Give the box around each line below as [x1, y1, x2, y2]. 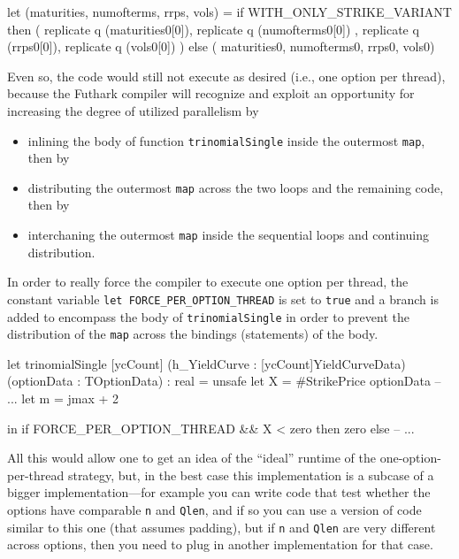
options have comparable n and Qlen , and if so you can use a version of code [7, 501, 422, 519]
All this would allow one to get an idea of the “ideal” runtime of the [7, 448, 376, 467]
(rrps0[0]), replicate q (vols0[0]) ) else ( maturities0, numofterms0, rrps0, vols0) [7, 37, 435, 56]
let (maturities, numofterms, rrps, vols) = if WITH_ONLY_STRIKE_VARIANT [7, 3, 452, 20]
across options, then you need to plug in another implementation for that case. [7, 535, 433, 554]
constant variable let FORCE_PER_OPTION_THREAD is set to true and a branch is [7, 289, 439, 308]
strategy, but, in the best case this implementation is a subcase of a [67, 465, 434, 484]
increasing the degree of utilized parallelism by [7, 101, 259, 119]
